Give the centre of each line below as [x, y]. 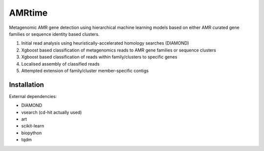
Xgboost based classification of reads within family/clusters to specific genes [99, 57]
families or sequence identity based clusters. [54, 34]
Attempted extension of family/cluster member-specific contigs [85, 71]
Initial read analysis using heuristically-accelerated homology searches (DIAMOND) [105, 43]
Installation [26, 85]
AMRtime [28, 13]
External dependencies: [33, 96]
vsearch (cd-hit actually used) [52, 112]
